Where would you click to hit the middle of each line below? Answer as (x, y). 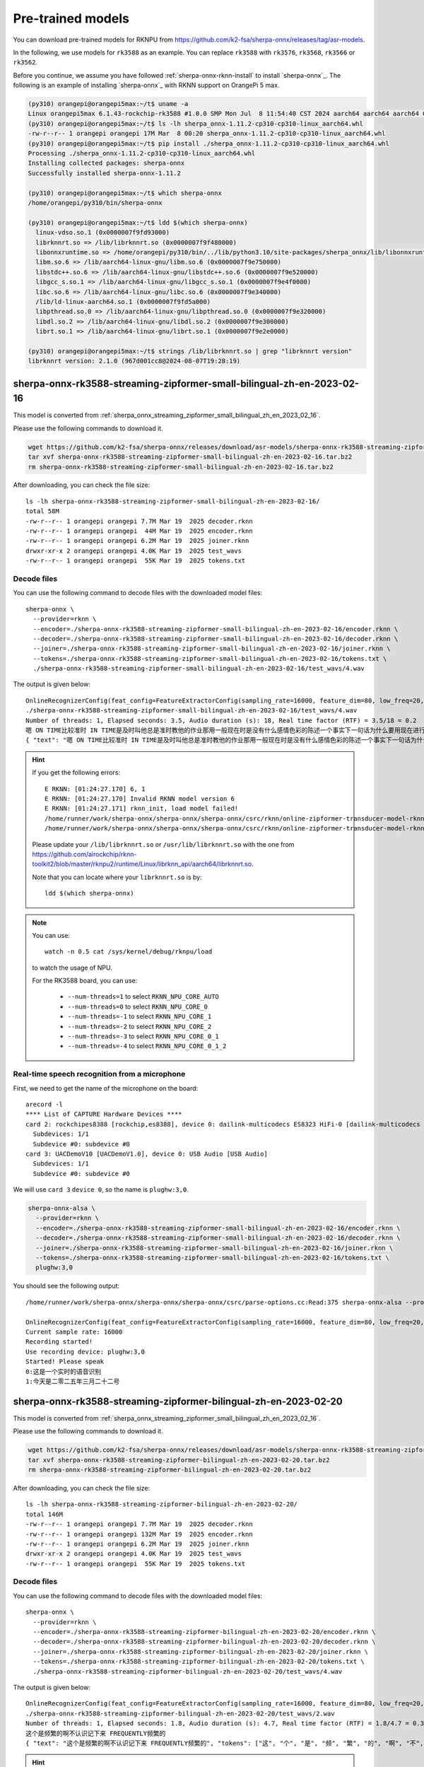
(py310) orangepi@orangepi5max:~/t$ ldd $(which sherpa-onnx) (138, 222)
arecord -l (45, 1104)
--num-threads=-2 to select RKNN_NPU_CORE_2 (140, 1026)
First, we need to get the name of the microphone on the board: (106, 1088)
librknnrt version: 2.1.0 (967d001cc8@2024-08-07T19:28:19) (134, 361)
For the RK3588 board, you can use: (85, 981)
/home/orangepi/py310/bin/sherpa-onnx (95, 202)
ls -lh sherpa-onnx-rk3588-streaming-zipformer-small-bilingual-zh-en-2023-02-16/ (173, 501)
